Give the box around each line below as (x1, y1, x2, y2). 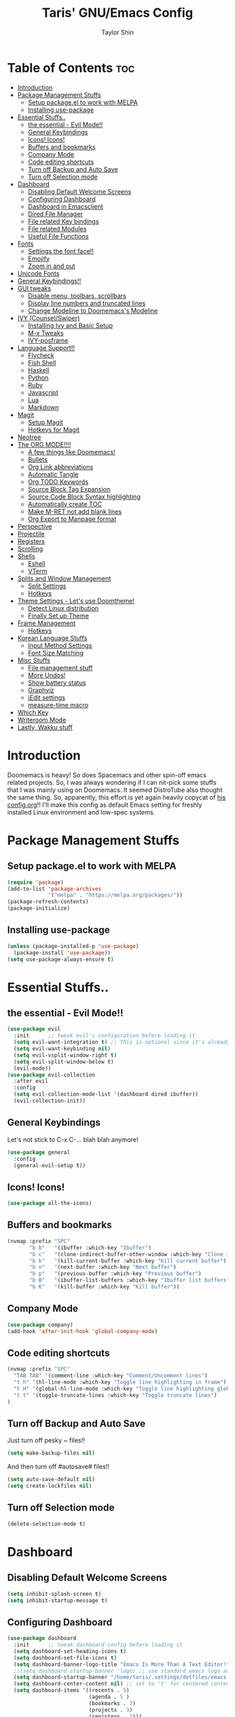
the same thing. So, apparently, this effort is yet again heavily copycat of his (7, 793, 226, 801)
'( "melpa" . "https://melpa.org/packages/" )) (48, 891, 183, 899)
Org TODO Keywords (27, 478, 89, 486)
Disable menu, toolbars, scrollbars (27, 291, 127, 300)
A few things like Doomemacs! (27, 447, 115, 456)
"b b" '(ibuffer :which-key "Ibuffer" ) (29, 1244, 152, 1251)
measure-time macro (27, 700, 89, 709)
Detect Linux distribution (27, 604, 99, 612)
